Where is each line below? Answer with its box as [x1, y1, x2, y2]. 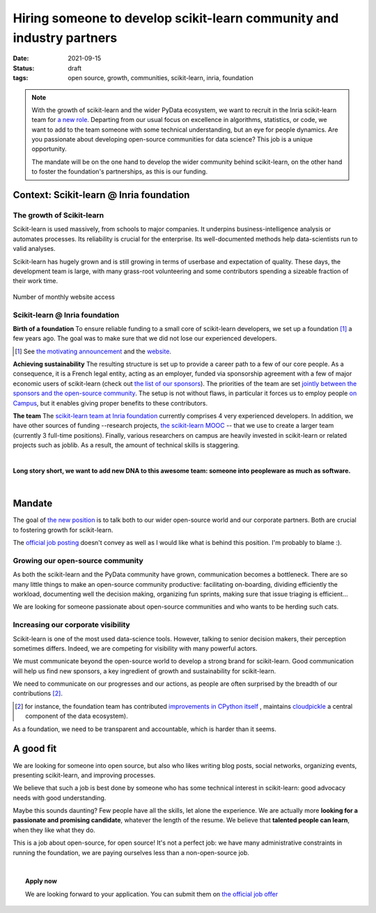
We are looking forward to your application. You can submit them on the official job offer [25, 889, 279, 898]
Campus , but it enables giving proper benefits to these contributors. [13, 399, 208, 407]
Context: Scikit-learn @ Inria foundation [13, 189, 190, 201]
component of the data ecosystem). [25, 712, 128, 721]
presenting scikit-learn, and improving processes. [13, 771, 156, 779]
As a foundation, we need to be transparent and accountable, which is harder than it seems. [13, 725, 276, 733]
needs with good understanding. [13, 793, 107, 801]
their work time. [13, 277, 58, 285]
